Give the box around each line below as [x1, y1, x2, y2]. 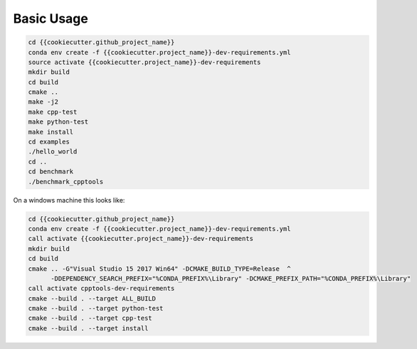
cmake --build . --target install [28, 324, 149, 332]
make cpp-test [28, 107, 78, 116]
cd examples [28, 138, 70, 146]
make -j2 [28, 98, 59, 106]
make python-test [28, 118, 89, 126]
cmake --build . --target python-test [28, 304, 164, 313]
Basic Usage [13, 11, 88, 26]
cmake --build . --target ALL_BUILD [28, 294, 157, 302]
